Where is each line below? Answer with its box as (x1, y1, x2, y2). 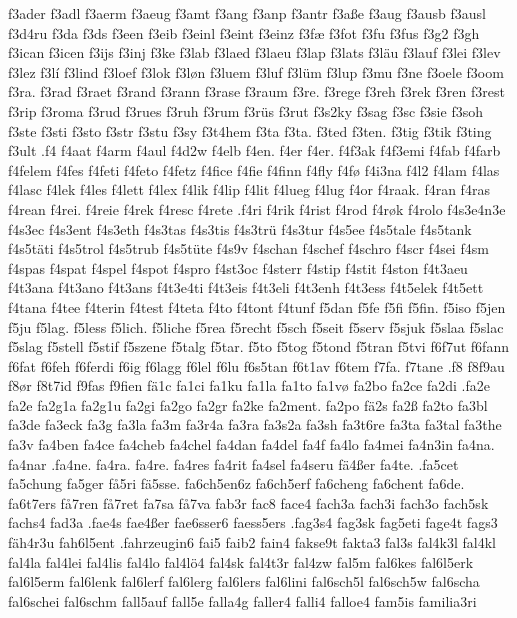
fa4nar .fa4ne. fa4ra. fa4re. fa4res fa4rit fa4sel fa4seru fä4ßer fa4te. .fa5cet (8, 453, 459, 474)
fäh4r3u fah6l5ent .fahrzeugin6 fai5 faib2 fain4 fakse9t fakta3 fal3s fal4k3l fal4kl (8, 532, 496, 553)
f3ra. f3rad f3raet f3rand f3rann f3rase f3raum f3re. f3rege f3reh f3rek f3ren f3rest (8, 81, 505, 102)
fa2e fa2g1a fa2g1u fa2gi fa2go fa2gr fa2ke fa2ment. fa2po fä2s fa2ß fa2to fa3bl (8, 394, 488, 415)
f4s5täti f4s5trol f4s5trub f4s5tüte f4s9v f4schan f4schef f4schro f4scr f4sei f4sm (8, 238, 489, 259)
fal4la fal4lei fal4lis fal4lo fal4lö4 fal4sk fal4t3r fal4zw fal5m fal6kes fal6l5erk (8, 551, 474, 572)
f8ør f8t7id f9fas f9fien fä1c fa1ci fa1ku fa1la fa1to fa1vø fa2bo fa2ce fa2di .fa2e (8, 375, 491, 396)
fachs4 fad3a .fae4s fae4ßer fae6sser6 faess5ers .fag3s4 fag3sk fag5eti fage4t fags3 (8, 512, 498, 533)
